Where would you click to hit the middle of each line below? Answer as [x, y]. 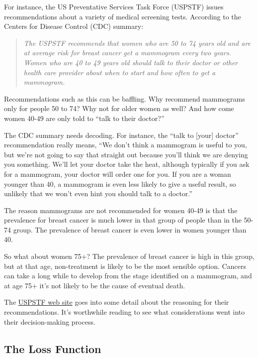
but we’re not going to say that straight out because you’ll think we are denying [126, 154]
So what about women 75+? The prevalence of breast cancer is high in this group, [129, 256]
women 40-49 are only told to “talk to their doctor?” [84, 118]
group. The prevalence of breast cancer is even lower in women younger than [130, 229]
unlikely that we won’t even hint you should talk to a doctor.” [98, 193]
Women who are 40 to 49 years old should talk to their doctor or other [131, 62]
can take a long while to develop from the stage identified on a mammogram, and [128, 276]
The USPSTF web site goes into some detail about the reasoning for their [117, 302]
